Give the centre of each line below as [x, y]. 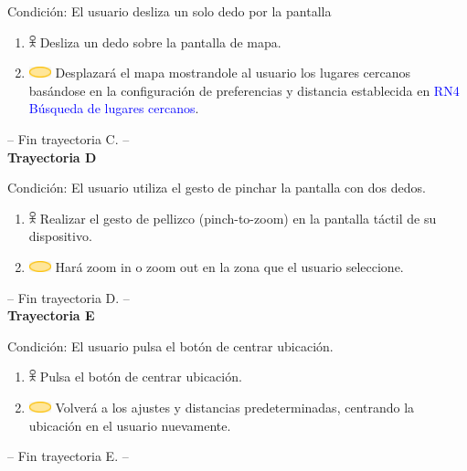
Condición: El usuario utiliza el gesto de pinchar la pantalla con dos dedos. [217, 188]
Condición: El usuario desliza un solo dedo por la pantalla [170, 11]
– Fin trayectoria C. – [69, 138]
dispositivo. [60, 236]
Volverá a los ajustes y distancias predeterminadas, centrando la [235, 407]
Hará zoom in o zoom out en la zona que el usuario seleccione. [229, 266]
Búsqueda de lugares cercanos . [114, 108]
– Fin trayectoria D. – [69, 297]
